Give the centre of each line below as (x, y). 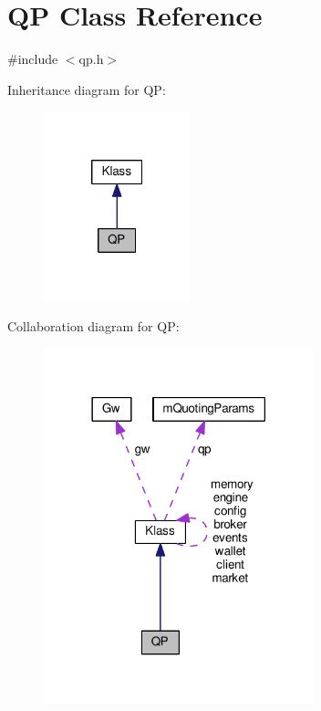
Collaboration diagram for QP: (93, 326)
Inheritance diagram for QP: (87, 89)
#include (33, 59)
